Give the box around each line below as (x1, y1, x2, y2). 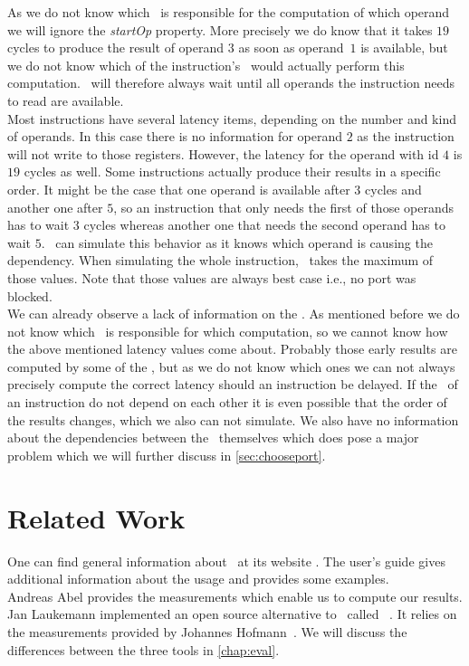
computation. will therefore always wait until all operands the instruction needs (7, 73, 455, 92)
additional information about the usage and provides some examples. (7, 569, 389, 588)
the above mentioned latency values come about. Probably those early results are (7, 339, 457, 358)
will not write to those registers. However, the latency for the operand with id (7, 144, 439, 163)
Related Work (7, 499, 186, 536)
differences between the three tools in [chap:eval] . (7, 640, 280, 659)
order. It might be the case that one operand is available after (7, 179, 350, 198)
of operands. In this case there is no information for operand (7, 127, 342, 146)
